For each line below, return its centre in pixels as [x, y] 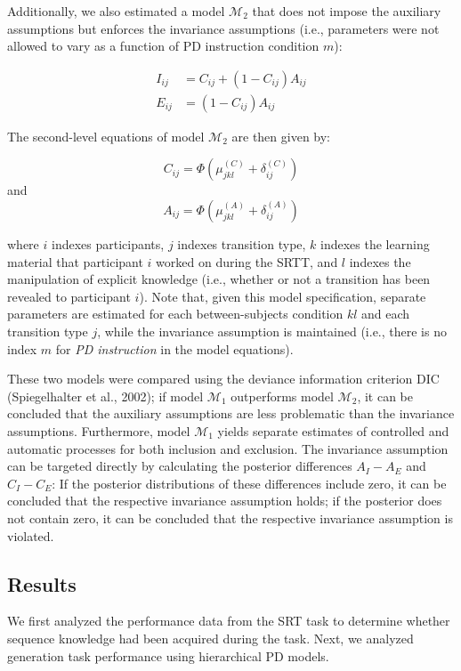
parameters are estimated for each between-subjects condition [175, 314]
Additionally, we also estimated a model [116, 11]
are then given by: [281, 136]
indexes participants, [108, 244]
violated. [31, 535]
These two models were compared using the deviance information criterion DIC [223, 379]
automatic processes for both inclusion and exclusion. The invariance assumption [228, 448]
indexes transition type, [242, 244]
